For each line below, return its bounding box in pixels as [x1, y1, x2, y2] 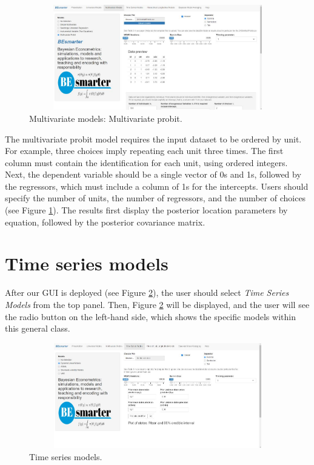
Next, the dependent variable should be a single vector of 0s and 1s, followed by [5, 168, 301, 181]
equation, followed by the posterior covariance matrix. [5, 215, 205, 228]
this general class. [5, 322, 70, 335]
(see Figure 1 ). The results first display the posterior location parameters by [5, 204, 288, 216]
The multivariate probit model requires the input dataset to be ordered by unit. [5, 132, 302, 145]
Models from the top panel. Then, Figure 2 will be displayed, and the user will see [5, 298, 310, 310]
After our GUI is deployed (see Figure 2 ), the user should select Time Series [5, 286, 289, 299]
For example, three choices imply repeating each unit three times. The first [5, 144, 284, 157]
